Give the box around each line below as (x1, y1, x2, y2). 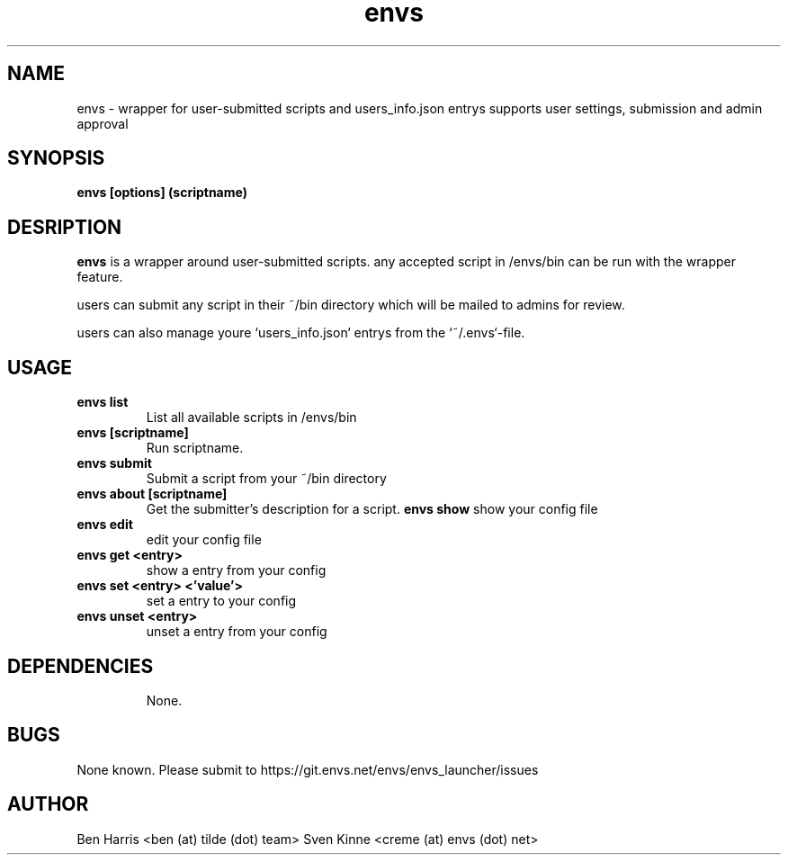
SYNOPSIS (7, 147, 105, 170)
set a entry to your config (146, 593, 297, 609)
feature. (76, 269, 123, 285)
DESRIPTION (7, 215, 122, 238)
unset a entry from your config (146, 624, 327, 640)
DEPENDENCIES (7, 654, 154, 678)
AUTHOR (7, 793, 89, 816)
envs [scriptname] (76, 425, 189, 441)
